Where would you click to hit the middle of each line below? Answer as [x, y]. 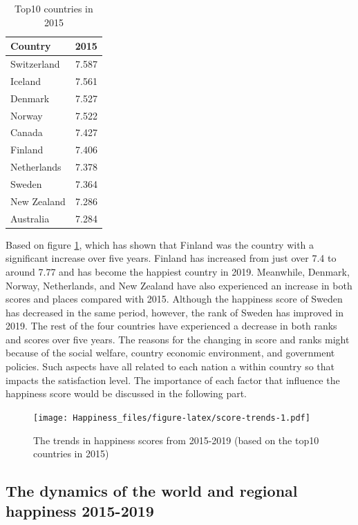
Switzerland [35, 64]
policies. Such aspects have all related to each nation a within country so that [170, 366]
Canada [27, 132]
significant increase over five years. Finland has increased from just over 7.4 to [171, 258]
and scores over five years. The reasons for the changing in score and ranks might [178, 339]
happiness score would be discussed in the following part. [126, 393]
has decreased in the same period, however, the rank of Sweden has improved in [175, 312]
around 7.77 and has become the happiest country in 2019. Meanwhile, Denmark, [178, 271]
